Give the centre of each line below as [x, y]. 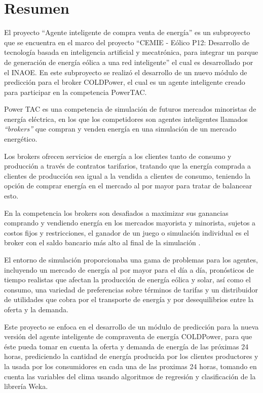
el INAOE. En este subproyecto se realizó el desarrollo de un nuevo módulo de [126, 72]
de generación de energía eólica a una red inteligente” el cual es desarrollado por [129, 62]
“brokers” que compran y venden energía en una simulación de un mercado [120, 129]
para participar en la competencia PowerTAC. [76, 92]
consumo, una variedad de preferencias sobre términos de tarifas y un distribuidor [131, 289]
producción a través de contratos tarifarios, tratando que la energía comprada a [128, 166]
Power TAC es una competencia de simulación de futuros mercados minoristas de [130, 109]
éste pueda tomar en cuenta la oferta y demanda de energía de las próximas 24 [126, 346]
